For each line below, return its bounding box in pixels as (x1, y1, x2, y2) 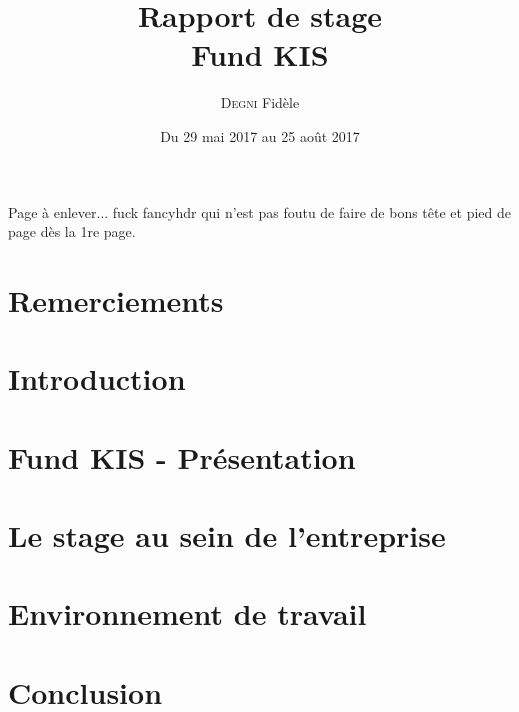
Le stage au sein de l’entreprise (8, 515, 446, 555)
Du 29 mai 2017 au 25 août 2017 (160, 125, 360, 146)
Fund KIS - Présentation (8, 436, 356, 477)
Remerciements (8, 279, 224, 320)
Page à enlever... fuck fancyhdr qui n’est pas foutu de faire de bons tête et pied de (8, 201, 511, 222)
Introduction (8, 358, 186, 399)
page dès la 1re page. (8, 221, 136, 242)
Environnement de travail (8, 593, 367, 634)
